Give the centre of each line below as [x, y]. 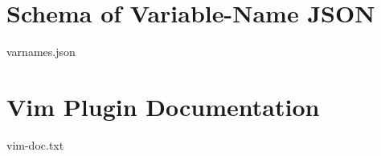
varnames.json [41, 52]
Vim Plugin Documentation [163, 106]
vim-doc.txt [35, 144]
